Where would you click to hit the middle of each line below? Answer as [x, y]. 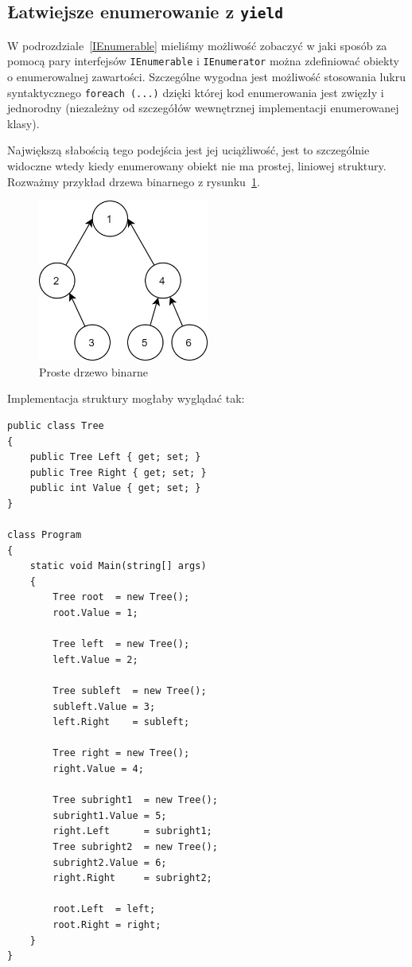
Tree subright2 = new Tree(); [135, 846]
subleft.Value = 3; [104, 706]
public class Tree [56, 425]
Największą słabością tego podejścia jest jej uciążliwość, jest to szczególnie [189, 150]
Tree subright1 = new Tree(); [135, 800]
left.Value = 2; [95, 659]
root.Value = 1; [95, 613]
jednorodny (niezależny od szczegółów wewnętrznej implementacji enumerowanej [203, 108]
